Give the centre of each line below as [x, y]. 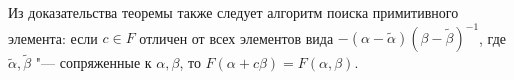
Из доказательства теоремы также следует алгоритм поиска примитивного [233, 12]
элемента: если [53, 37]
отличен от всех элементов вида [236, 37]
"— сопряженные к [93, 62]
